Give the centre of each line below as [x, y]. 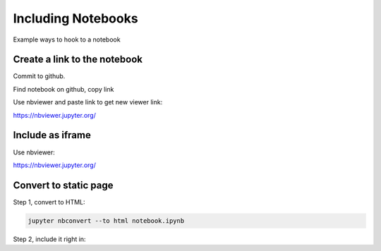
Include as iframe [52, 135]
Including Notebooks [75, 18]
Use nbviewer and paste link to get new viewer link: [88, 102]
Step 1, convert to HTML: [49, 202]
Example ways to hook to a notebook [67, 39]
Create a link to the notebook [78, 60]
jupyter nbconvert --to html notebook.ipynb [106, 221]
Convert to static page [63, 185]
